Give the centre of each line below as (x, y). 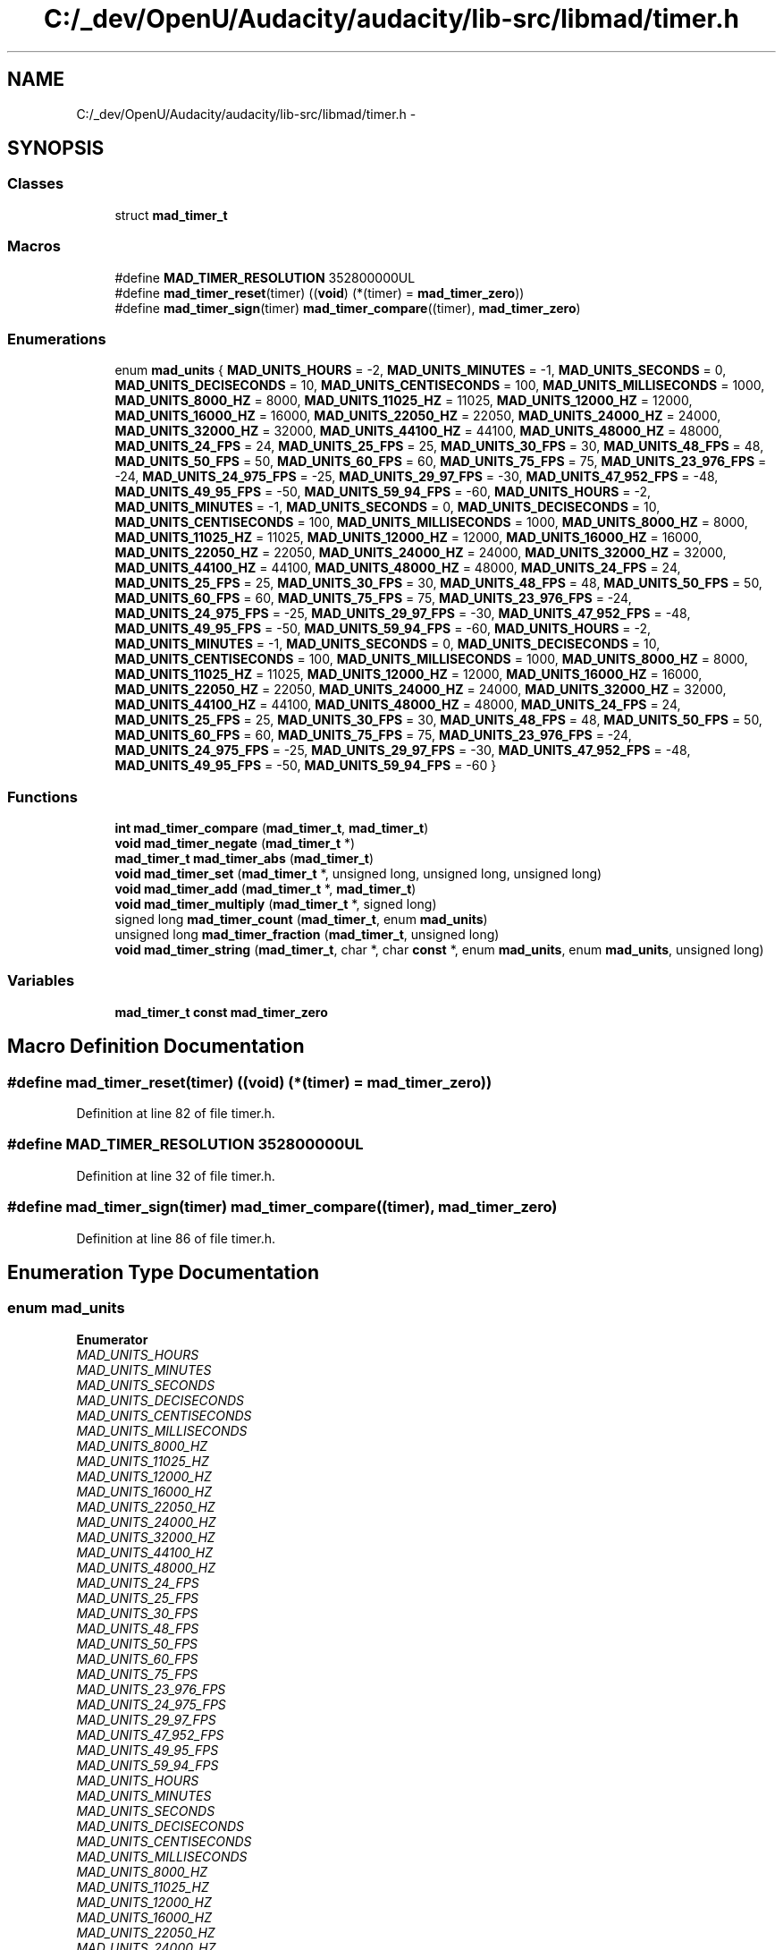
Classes (36, 184)
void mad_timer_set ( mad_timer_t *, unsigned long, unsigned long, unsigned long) (358, 874)
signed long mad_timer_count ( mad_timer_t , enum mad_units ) (301, 920)
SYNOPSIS (56, 148)
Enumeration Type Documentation (163, 1272)
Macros (34, 246)
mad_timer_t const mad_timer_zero (221, 1012)
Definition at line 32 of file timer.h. (176, 1175)
